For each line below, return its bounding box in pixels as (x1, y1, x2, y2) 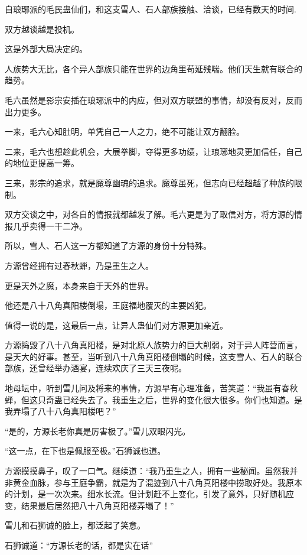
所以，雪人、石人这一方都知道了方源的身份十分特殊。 (5, 239, 211, 252)
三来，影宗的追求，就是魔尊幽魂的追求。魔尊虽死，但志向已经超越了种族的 (5, 176, 294, 189)
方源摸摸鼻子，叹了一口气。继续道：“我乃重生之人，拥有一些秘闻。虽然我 (5, 465, 290, 477)
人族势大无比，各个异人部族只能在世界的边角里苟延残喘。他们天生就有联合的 (5, 62, 302, 74)
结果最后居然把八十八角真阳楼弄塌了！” (21, 499, 174, 511)
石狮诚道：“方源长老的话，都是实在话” (5, 539, 153, 551)
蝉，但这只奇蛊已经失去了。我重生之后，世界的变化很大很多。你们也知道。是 (5, 393, 302, 405)
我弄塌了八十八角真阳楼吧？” (5, 405, 116, 417)
